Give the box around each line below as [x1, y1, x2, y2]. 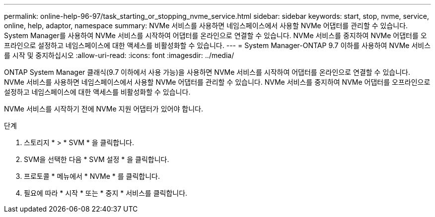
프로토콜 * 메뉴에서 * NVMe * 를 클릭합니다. [24, 172, 160, 180]
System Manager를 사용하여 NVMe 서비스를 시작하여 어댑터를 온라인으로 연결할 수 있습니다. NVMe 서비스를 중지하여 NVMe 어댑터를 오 [4, 31, 427, 40]
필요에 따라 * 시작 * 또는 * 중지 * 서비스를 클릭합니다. [24, 189, 188, 197]
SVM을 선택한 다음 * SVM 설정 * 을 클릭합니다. [24, 155, 169, 163]
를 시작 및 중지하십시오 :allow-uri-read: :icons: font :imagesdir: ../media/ [4, 51, 234, 59]
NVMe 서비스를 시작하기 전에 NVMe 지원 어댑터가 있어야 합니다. [4, 105, 203, 113]
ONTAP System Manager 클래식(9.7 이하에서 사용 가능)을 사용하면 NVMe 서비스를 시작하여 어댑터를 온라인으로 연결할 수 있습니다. [4, 68, 410, 76]
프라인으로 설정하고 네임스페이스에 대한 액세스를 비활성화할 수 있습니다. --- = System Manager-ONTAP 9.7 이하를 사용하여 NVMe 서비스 [4, 41, 431, 50]
